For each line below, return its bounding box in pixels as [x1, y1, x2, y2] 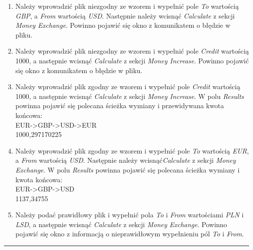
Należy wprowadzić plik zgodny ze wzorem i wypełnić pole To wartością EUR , [15, 145, 249, 155]
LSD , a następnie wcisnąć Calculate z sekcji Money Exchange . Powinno [15, 219, 227, 229]
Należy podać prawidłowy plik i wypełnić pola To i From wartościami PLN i [15, 210, 244, 220]
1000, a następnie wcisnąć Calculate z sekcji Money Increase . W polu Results [15, 91, 244, 101]
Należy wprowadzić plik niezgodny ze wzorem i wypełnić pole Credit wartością [15, 46, 249, 56]
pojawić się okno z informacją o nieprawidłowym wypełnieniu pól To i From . [15, 229, 244, 239]
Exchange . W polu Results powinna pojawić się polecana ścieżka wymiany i [15, 164, 240, 174]
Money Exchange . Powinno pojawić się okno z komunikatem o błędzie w [15, 20, 231, 30]
